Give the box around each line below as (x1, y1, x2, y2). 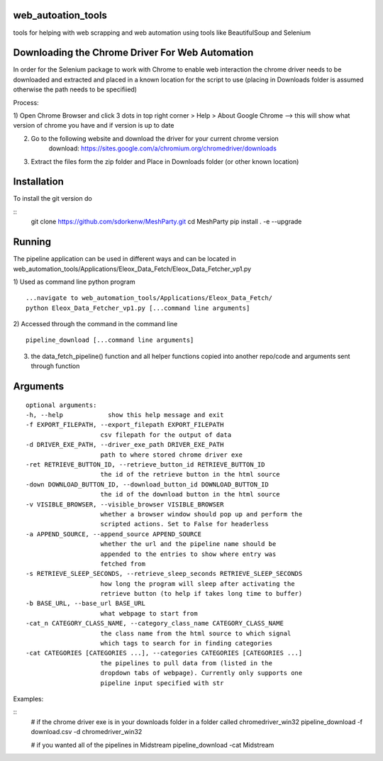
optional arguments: (26, 401, 97, 409)
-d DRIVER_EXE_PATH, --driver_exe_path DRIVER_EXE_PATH (26, 440, 224, 449)
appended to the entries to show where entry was (100, 550, 277, 558)
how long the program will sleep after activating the (100, 579, 295, 588)
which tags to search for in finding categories (100, 639, 273, 648)
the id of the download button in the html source (100, 490, 280, 499)
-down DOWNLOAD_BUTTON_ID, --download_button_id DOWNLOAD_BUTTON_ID (26, 480, 269, 489)
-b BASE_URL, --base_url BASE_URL (26, 599, 145, 608)
